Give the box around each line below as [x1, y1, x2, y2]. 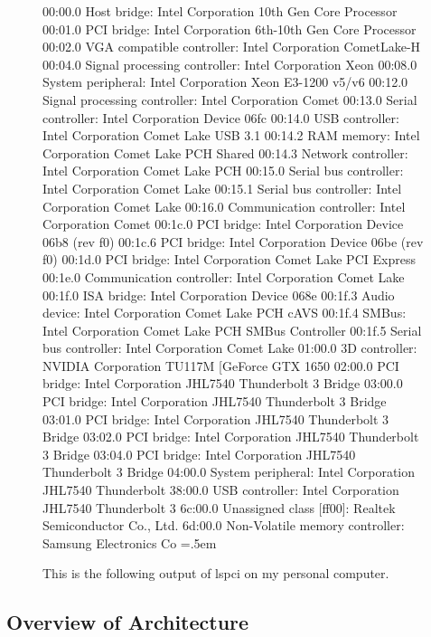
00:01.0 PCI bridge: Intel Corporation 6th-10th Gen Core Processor [42, 19, 417, 38]
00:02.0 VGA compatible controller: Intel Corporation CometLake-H [42, 37, 421, 56]
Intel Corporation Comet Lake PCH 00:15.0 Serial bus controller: [42, 161, 404, 180]
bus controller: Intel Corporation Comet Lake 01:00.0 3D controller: [42, 338, 417, 357]
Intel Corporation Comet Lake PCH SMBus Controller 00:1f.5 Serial [42, 320, 422, 339]
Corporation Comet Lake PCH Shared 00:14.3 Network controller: [42, 143, 408, 162]
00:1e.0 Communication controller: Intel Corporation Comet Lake [42, 267, 405, 286]
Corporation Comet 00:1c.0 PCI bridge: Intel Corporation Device [42, 214, 404, 233]
